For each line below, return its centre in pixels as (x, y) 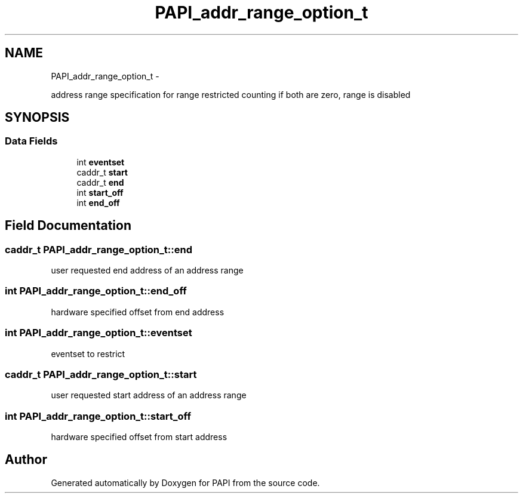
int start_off (100, 192)
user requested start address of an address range (149, 395)
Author (26, 460)
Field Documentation (68, 226)
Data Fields (31, 141)
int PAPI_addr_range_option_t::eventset (99, 333)
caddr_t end (100, 182)
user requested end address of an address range (147, 270)
